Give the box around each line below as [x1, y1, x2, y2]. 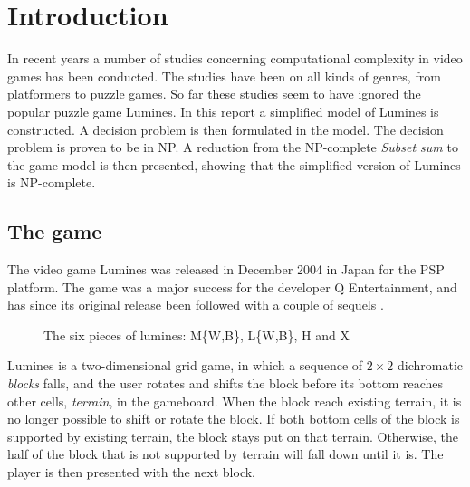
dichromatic [398, 356, 463, 375]
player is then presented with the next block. [7, 463, 256, 482]
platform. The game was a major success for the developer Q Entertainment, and [7, 277, 457, 296]
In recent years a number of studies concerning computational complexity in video [7, 49, 463, 68]
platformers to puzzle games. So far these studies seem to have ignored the [7, 84, 421, 103]
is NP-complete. [7, 173, 96, 192]
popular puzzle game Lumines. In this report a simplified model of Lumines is [7, 101, 439, 120]
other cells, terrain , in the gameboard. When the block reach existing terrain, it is [7, 391, 462, 410]
